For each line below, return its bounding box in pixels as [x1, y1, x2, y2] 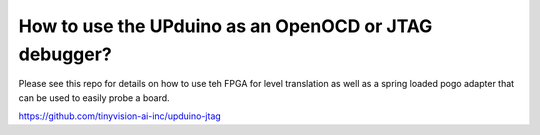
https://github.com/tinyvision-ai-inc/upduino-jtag [18, 110, 222, 122]
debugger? [18, 43, 112, 65]
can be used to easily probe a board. [18, 91, 170, 104]
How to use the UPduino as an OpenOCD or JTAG [18, 15, 433, 37]
